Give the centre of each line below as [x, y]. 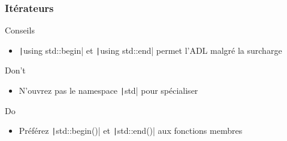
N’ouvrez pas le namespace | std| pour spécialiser [108, 91]
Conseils [20, 30]
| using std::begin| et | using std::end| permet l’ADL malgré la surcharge [150, 50]
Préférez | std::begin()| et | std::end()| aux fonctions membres [131, 131]
